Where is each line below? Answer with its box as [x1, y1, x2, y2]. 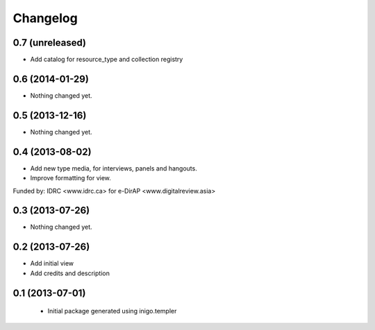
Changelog [12, 10, 78, 26]
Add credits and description [30, 269, 110, 277]
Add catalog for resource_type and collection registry [30, 55, 183, 64]
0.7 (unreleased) [12, 37, 87, 49]
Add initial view [30, 259, 74, 268]
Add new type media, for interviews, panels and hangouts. [30, 164, 197, 173]
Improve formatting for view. [30, 174, 111, 182]
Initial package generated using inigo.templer [47, 307, 177, 315]
